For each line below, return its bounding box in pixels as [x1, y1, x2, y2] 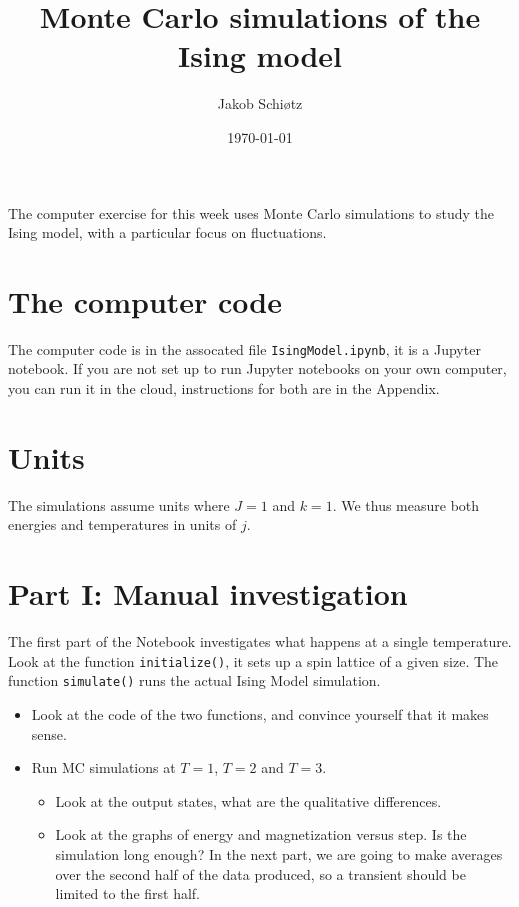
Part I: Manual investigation [8, 573, 408, 614]
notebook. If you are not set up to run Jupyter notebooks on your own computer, [8, 358, 507, 379]
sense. [31, 723, 67, 744]
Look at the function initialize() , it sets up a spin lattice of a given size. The [8, 650, 499, 671]
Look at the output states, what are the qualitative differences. [55, 790, 442, 811]
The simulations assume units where [8, 494, 230, 515]
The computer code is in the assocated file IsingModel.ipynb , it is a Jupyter [8, 338, 481, 359]
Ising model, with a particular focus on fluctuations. [8, 222, 327, 243]
